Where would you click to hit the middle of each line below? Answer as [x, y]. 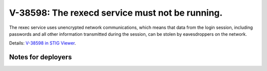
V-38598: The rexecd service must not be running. [116, 13]
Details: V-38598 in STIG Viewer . [43, 43]
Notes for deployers [41, 57]
